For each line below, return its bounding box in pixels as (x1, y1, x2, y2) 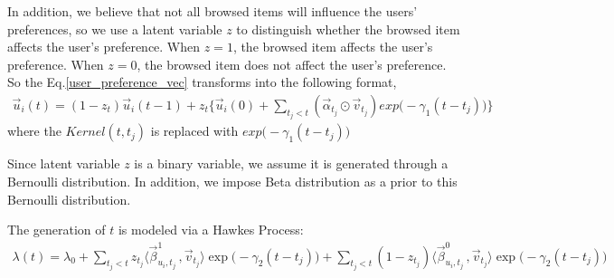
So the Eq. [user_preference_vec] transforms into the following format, (7, 72, 397, 91)
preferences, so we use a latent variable (7, 19, 222, 38)
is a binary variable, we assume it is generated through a (134, 154, 449, 173)
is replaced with (150, 121, 239, 140)
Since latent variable (7, 154, 120, 173)
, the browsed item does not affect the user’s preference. (137, 54, 447, 73)
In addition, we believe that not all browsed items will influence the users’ (7, 2, 418, 20)
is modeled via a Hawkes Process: (118, 220, 304, 239)
